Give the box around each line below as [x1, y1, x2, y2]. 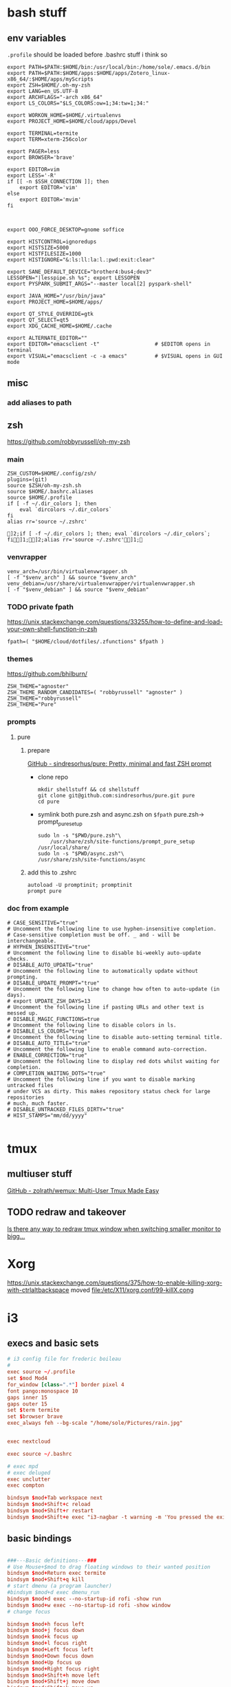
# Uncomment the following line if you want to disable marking [7, 1075, 195, 1083]
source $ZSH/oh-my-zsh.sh [7, 482, 81, 489]
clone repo [37, 773, 69, 781]
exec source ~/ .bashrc [7, 1450, 72, 1457]
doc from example [7, 903, 69, 913]
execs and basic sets [7, 1337, 99, 1349]
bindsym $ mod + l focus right [7, 1640, 88, 1647]
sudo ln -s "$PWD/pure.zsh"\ [37, 832, 122, 839]
